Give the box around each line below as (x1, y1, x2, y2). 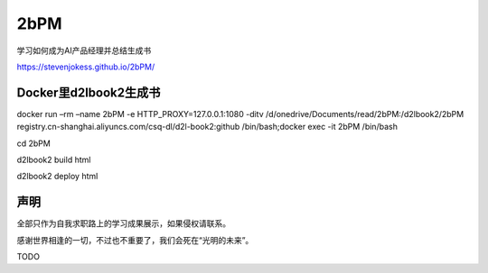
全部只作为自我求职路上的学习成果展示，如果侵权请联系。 (16, 218, 230, 229)
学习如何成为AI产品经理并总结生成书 (16, 45, 152, 56)
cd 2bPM (16, 138, 52, 149)
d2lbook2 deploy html (16, 171, 99, 182)
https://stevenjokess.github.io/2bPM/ (16, 61, 155, 72)
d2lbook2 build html (16, 154, 91, 166)
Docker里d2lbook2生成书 (16, 85, 161, 100)
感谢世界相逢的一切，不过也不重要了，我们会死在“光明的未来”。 (16, 234, 254, 245)
